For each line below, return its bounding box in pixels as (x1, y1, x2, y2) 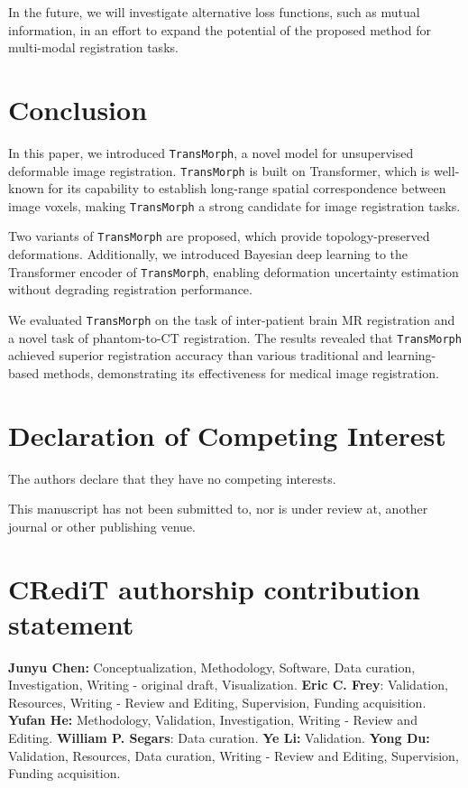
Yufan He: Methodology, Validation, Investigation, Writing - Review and (8, 710, 418, 729)
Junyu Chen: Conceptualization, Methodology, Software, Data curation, (8, 657, 416, 676)
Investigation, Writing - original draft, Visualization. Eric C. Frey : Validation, (8, 675, 448, 694)
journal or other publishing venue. (8, 516, 196, 535)
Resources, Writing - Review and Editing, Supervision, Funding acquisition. (8, 692, 427, 711)
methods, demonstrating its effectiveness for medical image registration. (42, 363, 439, 382)
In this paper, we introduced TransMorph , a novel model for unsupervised (8, 143, 414, 162)
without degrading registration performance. (8, 280, 252, 299)
